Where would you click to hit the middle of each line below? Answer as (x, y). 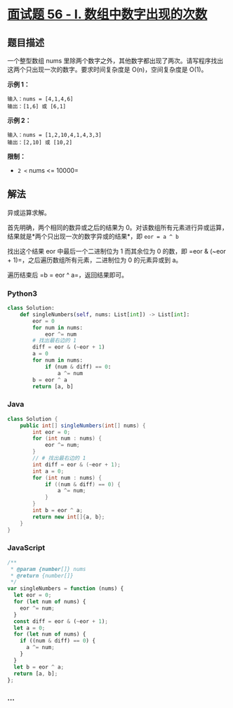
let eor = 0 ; (33, 595)
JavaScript (26, 548)
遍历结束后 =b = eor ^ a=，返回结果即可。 (68, 275)
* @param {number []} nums (48, 569)
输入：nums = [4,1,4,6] (40, 99)
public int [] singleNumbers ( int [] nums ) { (83, 426)
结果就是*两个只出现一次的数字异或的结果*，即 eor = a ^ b (93, 236)
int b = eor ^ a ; (58, 511)
